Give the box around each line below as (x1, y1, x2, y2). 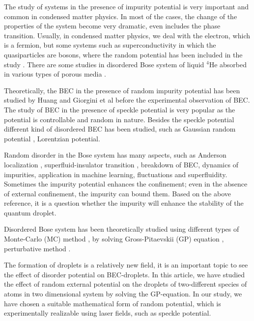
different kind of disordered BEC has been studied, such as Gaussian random (4, 124, 236, 134)
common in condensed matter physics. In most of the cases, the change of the (4, 11, 237, 21)
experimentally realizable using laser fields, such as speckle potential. (4, 308, 211, 318)
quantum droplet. (4, 207, 56, 217)
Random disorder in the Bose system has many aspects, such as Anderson (4, 150, 226, 160)
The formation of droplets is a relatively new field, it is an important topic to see (4, 260, 248, 270)
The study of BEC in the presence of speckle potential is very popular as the (4, 104, 235, 114)
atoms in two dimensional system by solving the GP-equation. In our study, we (4, 289, 242, 299)
